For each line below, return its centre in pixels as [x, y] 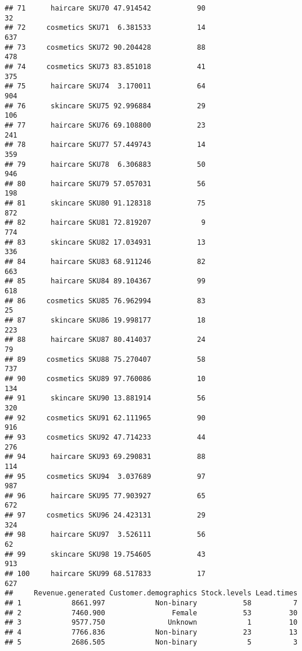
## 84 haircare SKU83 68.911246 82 [105, 262]
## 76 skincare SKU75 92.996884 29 [105, 106]
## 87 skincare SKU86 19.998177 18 [105, 320]
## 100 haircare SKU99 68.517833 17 [105, 574]
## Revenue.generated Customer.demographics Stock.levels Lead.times [151, 593]
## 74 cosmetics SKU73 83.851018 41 [105, 66]
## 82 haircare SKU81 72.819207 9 [105, 223]
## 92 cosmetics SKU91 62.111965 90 [105, 418]
